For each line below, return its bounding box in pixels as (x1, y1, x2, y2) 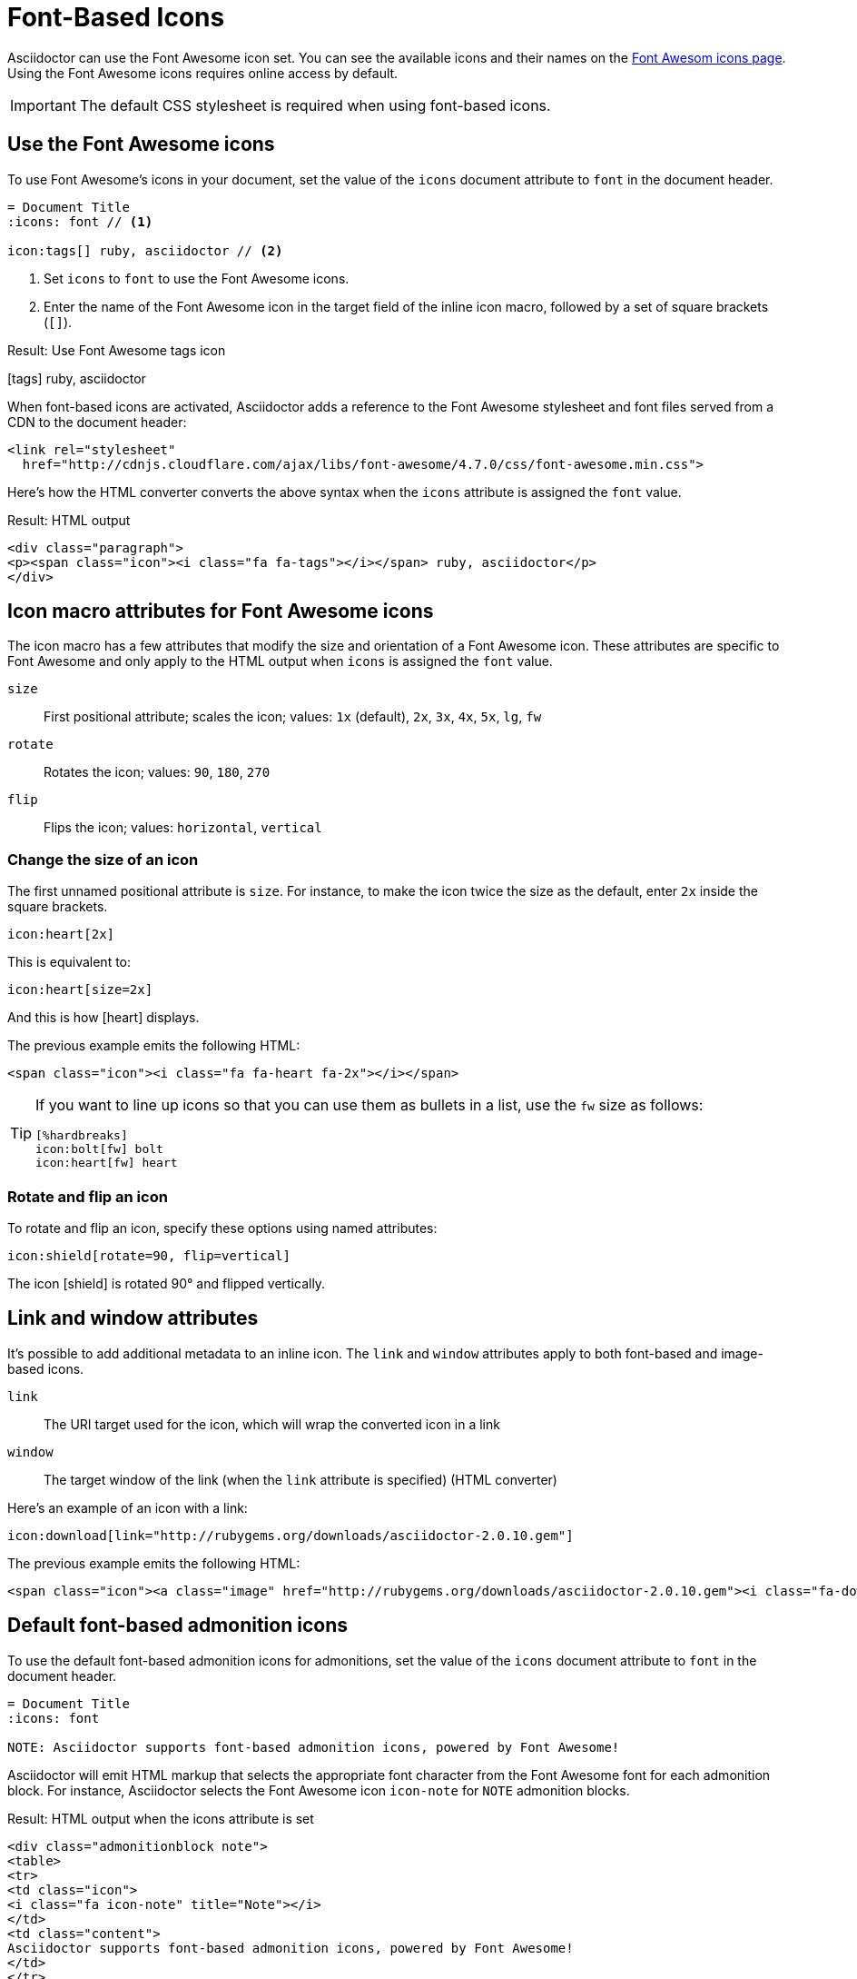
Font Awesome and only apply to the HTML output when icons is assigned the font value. (7, 653, 553, 670)
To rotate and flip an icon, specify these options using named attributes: (7, 1219, 438, 1236)
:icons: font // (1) (7, 214, 153, 229)
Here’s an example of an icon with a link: (7, 1499, 248, 1516)
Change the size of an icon (7, 850, 199, 869)
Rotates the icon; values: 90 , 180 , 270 (44, 764, 271, 781)
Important (10, 95, 76, 114)
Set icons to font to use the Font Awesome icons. (44, 270, 350, 286)
